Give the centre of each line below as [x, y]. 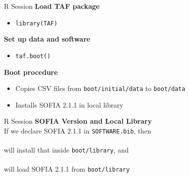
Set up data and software [47, 39]
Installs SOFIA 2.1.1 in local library [69, 104]
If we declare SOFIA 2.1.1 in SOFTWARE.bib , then [78, 130]
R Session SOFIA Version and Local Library [78, 121]
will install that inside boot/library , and [66, 150]
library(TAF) [36, 23]
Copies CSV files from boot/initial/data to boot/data [100, 88]
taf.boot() [33, 56]
